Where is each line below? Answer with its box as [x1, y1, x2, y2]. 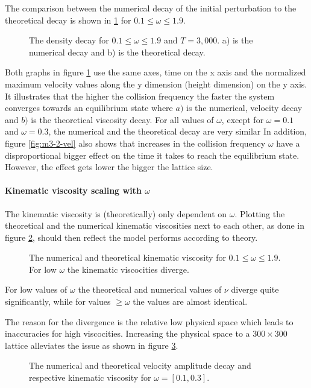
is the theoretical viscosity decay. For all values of [31, 113, 214, 126]
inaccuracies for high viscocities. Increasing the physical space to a [5, 327, 250, 340]
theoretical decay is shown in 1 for [5, 13, 131, 26]
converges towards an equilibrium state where [5, 101, 173, 114]
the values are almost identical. [133, 295, 248, 308]
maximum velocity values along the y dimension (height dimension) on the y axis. [5, 77, 307, 90]
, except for [221, 113, 264, 126]
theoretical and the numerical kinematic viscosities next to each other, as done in [5, 219, 304, 232]
